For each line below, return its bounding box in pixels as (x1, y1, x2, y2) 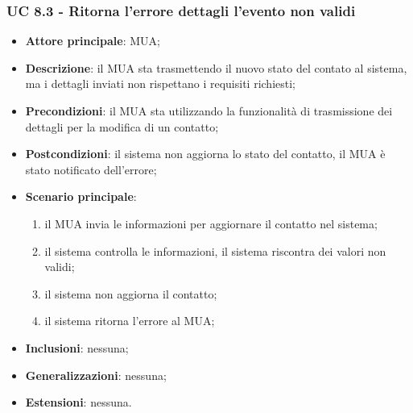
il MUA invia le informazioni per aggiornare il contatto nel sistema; (44, 215, 378, 232)
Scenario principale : (25, 188, 137, 205)
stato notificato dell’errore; (25, 161, 157, 177)
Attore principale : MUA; (25, 32, 160, 49)
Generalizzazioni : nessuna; (25, 366, 167, 383)
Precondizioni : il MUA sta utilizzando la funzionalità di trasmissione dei (25, 102, 393, 119)
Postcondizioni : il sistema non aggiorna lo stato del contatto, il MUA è (25, 145, 386, 162)
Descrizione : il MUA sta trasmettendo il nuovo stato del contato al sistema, (25, 59, 407, 76)
